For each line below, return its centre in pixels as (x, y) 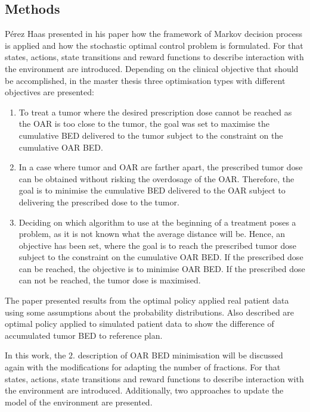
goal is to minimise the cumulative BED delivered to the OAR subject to (152, 190)
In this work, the (35, 355)
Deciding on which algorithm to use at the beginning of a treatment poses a (157, 222)
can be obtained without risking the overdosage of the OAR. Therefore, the (156, 178)
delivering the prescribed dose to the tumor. (99, 202)
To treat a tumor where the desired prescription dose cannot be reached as (155, 112)
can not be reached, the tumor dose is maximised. (110, 280)
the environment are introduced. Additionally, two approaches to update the (144, 390)
